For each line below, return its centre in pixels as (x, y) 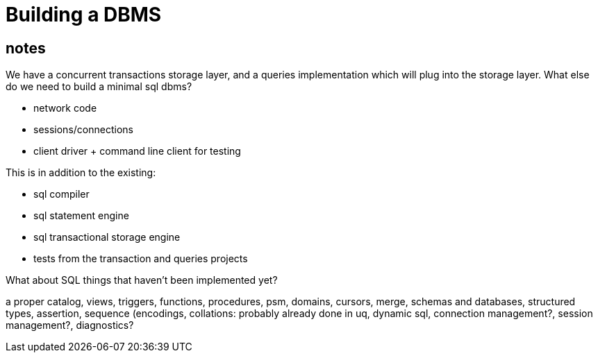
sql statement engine (81, 216)
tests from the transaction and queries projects (141, 259)
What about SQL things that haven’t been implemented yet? (142, 280)
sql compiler (61, 194)
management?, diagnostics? (70, 325)
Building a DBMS (84, 15)
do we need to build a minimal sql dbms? (99, 87)
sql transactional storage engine (107, 237)
